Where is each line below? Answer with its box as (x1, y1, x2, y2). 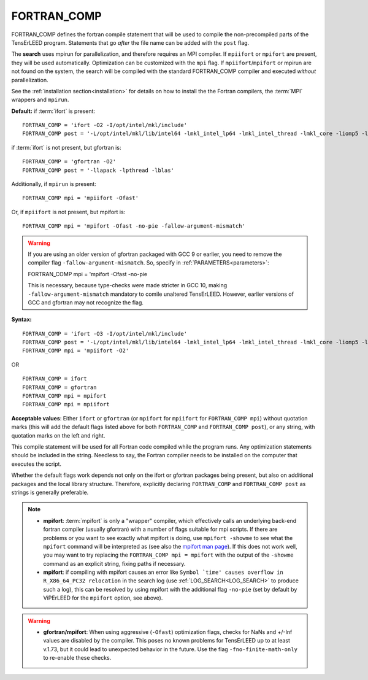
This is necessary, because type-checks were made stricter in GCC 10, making (28, 282, 228, 289)
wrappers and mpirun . (11, 96, 69, 104)
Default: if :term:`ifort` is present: (11, 107, 95, 115)
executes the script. (11, 460, 61, 468)
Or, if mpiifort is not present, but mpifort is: (11, 208, 126, 215)
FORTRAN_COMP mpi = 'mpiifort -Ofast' (22, 195, 139, 202)
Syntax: (11, 316, 32, 323)
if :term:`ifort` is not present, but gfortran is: (11, 144, 121, 151)
